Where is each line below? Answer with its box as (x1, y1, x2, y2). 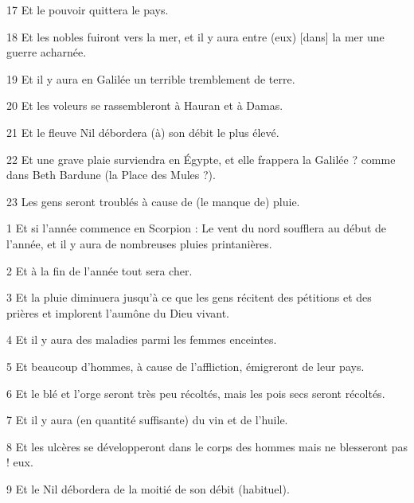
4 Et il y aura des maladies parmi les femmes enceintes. (6, 331, 277, 348)
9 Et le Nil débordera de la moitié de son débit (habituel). (6, 480, 290, 497)
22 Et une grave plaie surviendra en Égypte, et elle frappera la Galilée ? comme (6, 150, 396, 167)
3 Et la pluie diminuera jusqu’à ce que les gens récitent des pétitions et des (6, 289, 372, 306)
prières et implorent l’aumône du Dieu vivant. (6, 304, 230, 321)
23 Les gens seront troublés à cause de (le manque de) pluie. (6, 193, 300, 209)
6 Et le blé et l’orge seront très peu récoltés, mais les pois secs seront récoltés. (6, 384, 385, 401)
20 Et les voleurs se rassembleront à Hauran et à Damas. (6, 97, 283, 114)
